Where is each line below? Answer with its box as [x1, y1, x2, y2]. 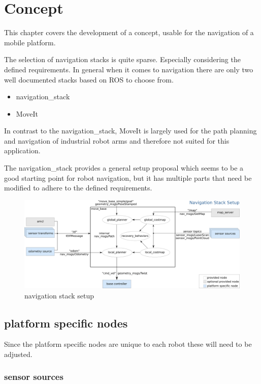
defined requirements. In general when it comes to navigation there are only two [4, 64, 253, 74]
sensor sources [4, 370, 63, 383]
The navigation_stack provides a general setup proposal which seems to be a [4, 162, 244, 173]
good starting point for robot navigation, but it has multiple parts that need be [4, 172, 252, 183]
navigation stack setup [24, 290, 94, 300]
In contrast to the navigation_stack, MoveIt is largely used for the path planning [4, 125, 257, 136]
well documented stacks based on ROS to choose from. [4, 74, 174, 85]
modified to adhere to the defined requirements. [4, 182, 152, 193]
